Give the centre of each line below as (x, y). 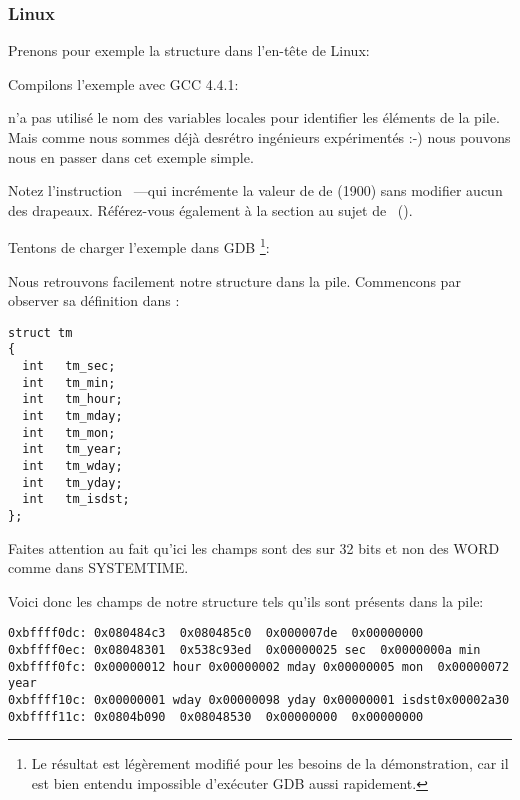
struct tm (40, 332)
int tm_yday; (72, 482)
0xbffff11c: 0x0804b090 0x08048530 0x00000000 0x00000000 (216, 716)
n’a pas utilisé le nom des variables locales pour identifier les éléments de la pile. (254, 117)
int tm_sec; (69, 366)
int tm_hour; (72, 399)
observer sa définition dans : (94, 300)
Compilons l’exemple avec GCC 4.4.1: (123, 83)
